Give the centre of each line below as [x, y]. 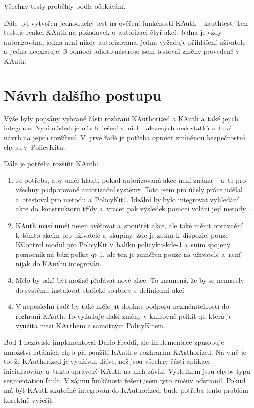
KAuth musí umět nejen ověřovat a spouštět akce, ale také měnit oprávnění [129, 225]
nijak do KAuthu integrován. [58, 264]
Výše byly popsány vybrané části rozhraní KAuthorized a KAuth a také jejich [121, 118]
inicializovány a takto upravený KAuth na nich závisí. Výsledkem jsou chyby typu [127, 370]
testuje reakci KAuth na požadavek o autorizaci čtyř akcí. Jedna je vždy [113, 32]
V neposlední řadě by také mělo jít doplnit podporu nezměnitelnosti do [122, 306]
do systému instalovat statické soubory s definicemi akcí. [101, 290]
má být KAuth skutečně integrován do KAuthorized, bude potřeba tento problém [126, 390]
